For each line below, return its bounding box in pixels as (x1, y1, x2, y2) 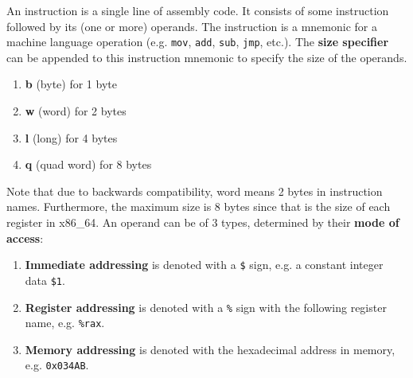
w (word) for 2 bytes (25, 103, 127, 119)
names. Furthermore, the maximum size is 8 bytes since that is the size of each (6, 198, 391, 215)
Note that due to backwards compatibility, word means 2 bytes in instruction (6, 182, 383, 199)
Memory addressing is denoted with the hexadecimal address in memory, (25, 341, 395, 357)
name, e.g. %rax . (25, 314, 105, 331)
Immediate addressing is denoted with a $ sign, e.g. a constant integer (25, 256, 384, 273)
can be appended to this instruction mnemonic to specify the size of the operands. (6, 49, 407, 65)
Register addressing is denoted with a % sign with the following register (25, 298, 387, 315)
